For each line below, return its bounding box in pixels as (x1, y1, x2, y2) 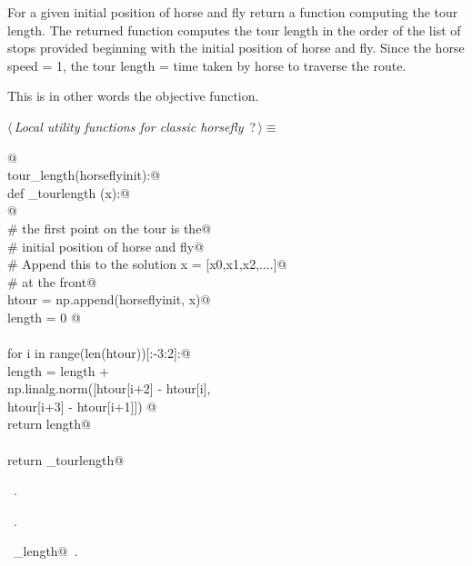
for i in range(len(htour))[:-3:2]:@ (7, 343, 191, 362)
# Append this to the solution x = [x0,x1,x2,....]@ (7, 254, 287, 273)
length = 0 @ (7, 307, 81, 326)
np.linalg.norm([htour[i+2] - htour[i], (7, 379, 211, 398)
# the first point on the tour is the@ (7, 218, 212, 237)
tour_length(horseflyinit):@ (7, 165, 161, 184)
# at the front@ (7, 272, 97, 291)
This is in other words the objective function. (7, 86, 259, 105)
